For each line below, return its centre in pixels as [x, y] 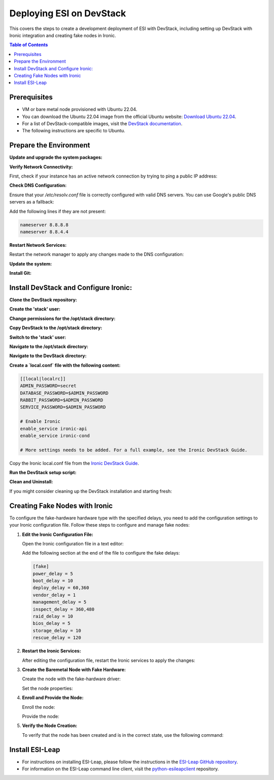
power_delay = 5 [53, 573]
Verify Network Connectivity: [41, 167]
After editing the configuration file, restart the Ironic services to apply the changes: [109, 660]
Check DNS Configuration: [38, 185]
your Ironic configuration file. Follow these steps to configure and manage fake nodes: [99, 525]
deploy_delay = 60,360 [61, 588]
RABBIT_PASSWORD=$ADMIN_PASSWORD [62, 400]
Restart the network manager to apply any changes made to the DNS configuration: [97, 254]
